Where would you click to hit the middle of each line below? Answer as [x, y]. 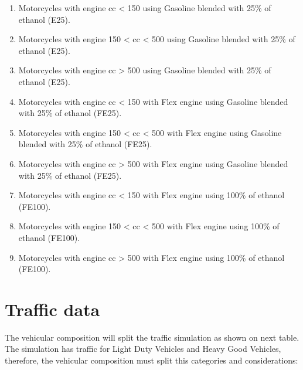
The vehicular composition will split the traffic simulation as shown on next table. [152, 337]
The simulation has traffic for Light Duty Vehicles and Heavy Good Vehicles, [143, 349]
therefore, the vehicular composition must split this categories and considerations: [151, 360]
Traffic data [52, 309]
